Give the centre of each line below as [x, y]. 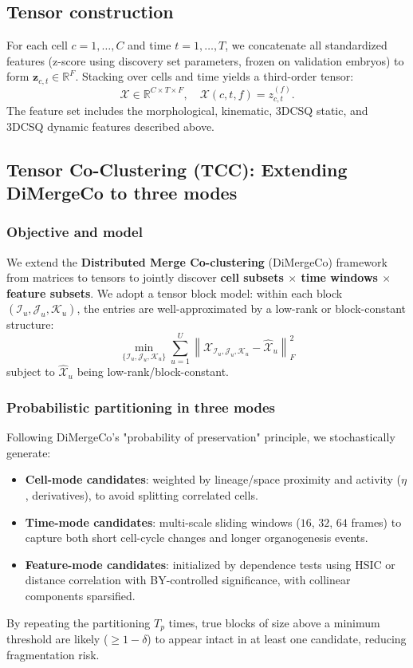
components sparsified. [80, 595]
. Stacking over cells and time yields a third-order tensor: [214, 76]
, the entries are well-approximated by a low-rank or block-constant [241, 308]
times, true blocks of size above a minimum [274, 622]
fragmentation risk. [53, 654]
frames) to [376, 522]
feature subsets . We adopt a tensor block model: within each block [175, 292]
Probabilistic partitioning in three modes [141, 407]
